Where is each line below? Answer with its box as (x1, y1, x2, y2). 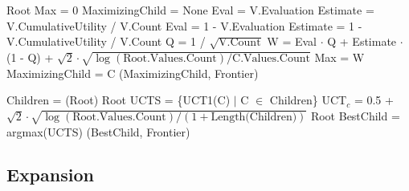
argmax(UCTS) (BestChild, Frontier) (6, 123, 190, 140)
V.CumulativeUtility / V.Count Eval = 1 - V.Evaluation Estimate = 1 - (6, 17, 362, 34)
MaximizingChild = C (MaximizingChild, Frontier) (6, 64, 259, 81)
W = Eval (267, 33, 317, 50)
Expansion (6, 162, 94, 187)
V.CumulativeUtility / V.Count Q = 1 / (6, 33, 206, 50)
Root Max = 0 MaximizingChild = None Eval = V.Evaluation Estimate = (6, 2, 374, 18)
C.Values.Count (232, 52, 310, 64)
